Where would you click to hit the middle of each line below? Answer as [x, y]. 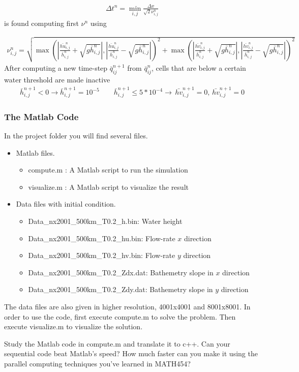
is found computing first [41, 23]
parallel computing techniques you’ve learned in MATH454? [97, 363]
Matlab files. [35, 152]
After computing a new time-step [56, 68]
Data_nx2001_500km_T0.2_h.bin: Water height [105, 221]
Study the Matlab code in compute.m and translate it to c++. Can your [117, 343]
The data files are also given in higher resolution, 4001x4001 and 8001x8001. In [127, 306]
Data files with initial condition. [66, 204]
